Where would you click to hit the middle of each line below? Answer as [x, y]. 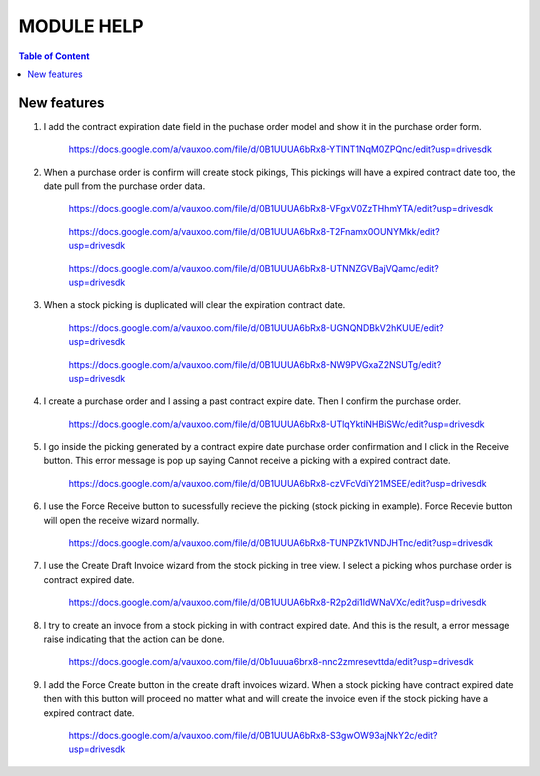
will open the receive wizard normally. [121, 520]
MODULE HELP [81, 26]
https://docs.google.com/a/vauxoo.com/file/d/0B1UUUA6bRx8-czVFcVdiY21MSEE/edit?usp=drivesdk [277, 483]
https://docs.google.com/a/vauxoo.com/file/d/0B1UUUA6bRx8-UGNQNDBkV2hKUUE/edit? [256, 327]
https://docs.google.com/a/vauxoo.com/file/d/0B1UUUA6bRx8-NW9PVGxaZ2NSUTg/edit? [255, 364]
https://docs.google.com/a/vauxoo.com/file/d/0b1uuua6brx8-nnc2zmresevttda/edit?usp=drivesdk [271, 662]
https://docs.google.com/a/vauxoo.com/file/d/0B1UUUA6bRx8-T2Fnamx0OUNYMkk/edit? [254, 231]
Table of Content [54, 56]
